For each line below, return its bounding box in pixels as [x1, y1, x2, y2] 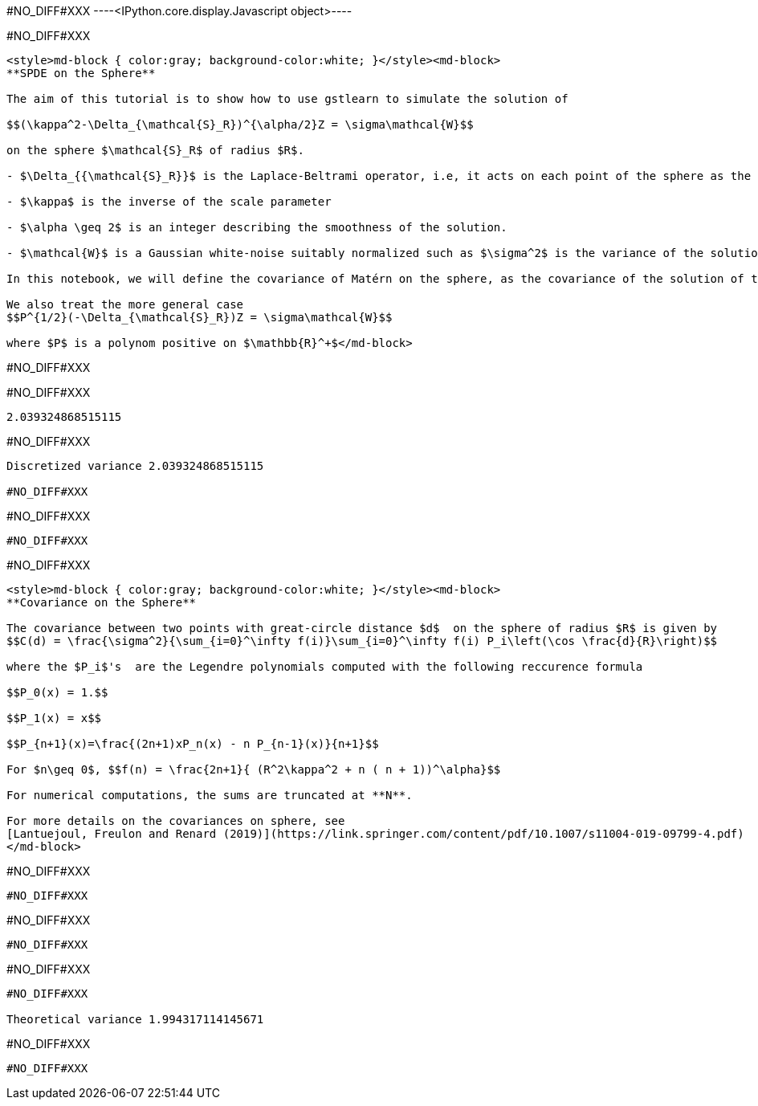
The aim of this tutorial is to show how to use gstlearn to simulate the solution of [6, 92, 568, 105]
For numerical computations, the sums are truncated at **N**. [6, 789, 413, 802]
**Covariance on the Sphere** [6, 596, 197, 609]
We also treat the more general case [6, 298, 244, 311]
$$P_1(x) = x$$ [6, 712, 102, 724]
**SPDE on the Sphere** [6, 67, 156, 80]
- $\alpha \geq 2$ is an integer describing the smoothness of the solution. [6, 221, 507, 234]
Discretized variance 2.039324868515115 [6, 459, 264, 472]
